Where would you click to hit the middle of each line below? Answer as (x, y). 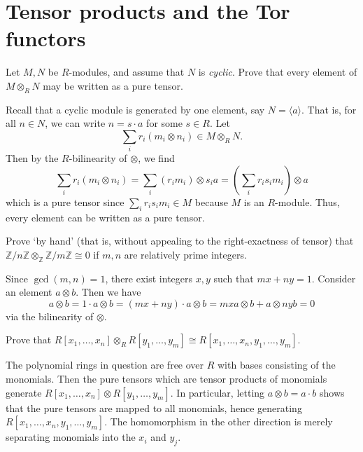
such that (234, 278)
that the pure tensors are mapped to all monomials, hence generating (154, 408)
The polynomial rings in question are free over (105, 365)
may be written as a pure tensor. (113, 85)
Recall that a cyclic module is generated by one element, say (135, 109)
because (211, 201)
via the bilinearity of (50, 316)
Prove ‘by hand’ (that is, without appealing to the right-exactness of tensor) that (180, 241)
